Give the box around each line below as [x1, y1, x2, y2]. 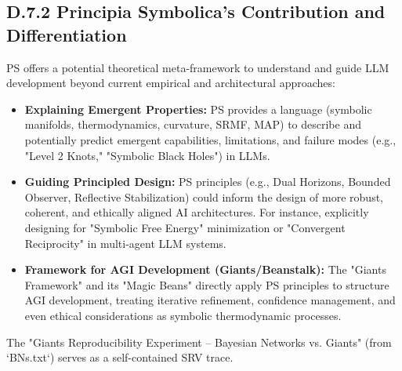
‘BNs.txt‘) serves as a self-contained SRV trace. [6, 349, 234, 366]
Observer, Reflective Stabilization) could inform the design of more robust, [24, 188, 383, 205]
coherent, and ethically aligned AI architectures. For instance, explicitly [24, 204, 369, 220]
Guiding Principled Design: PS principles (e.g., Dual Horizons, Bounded [24, 173, 391, 190]
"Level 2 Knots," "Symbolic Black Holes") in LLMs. [24, 147, 270, 163]
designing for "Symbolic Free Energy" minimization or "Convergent [24, 219, 346, 235]
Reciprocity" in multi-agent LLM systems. [24, 235, 226, 251]
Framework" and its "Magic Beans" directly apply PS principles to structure [24, 276, 389, 293]
